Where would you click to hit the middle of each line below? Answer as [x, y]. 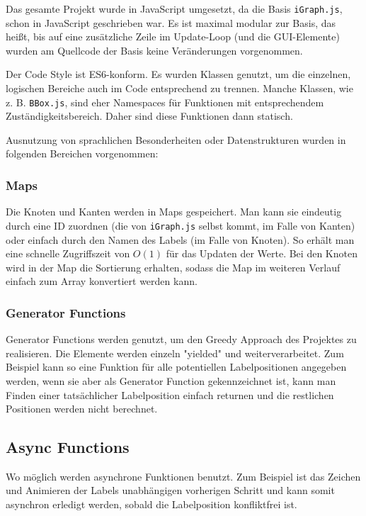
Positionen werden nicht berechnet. [82, 409]
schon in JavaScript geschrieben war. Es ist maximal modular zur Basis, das [171, 22]
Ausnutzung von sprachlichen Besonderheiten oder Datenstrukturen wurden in [176, 139]
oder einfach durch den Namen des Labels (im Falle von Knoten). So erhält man [180, 239]
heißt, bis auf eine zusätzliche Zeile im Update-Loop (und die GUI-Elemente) [173, 37]
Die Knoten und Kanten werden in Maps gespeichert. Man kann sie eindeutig [174, 212]
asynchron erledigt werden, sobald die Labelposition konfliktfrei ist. [151, 504]
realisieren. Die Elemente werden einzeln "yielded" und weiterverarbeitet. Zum [175, 353]
